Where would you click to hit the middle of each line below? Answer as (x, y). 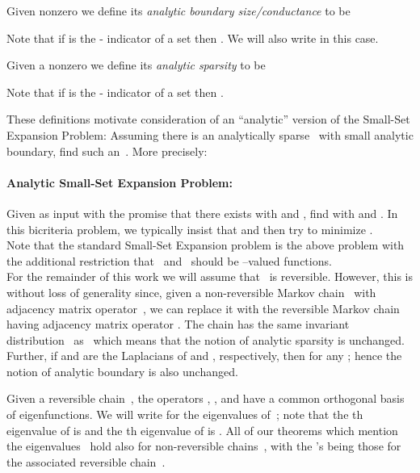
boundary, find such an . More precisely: (107, 151)
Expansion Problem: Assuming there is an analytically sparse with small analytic (210, 134)
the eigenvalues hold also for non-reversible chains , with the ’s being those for (204, 446)
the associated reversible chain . (86, 461)
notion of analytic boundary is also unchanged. (122, 371)
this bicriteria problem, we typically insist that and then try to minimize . (190, 229)
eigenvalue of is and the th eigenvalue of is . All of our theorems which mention (202, 430)
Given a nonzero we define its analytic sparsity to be (136, 65)
